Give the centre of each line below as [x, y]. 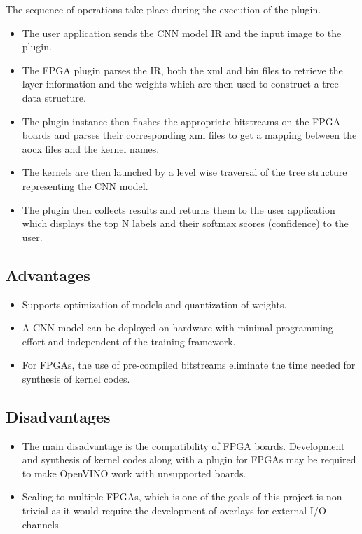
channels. [42, 524]
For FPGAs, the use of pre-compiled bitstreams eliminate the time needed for [189, 365]
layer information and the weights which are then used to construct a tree [180, 84]
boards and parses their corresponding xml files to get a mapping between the [189, 135]
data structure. [54, 97]
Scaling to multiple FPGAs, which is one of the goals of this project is [173, 497]
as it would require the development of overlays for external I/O [189, 511]
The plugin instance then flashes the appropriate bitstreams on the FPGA [181, 121]
